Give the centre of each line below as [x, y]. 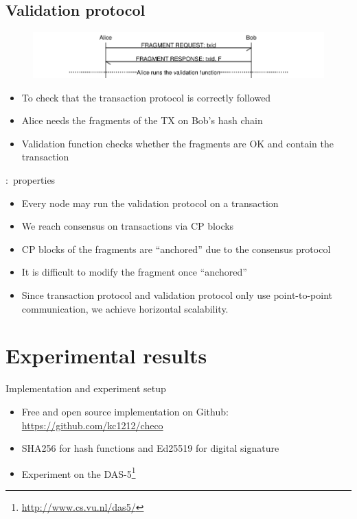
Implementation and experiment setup [86, 388]
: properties [31, 180]
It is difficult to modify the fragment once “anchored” [134, 272]
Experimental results [106, 355]
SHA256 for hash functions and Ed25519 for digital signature [150, 448]
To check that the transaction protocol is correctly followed [146, 97]
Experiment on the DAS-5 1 [79, 472]
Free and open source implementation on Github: [125, 411]
